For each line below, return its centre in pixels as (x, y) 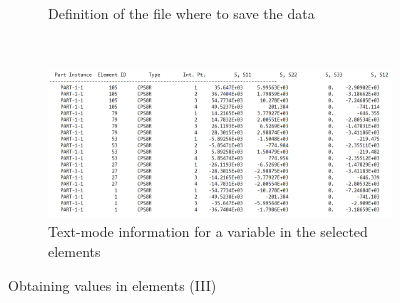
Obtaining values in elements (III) (112, 284)
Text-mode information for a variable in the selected (208, 231)
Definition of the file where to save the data (181, 13)
